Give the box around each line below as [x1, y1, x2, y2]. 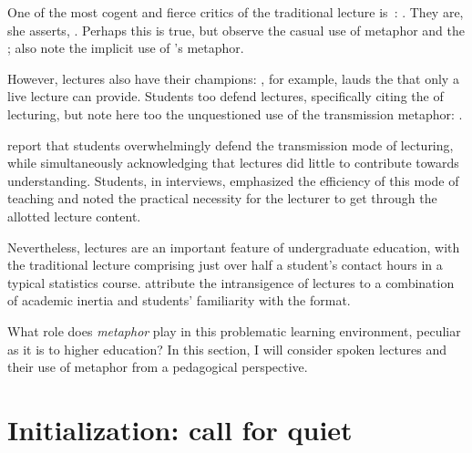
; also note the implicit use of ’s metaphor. [7, 38, 244, 57]
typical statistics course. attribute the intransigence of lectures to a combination [7, 273, 455, 292]
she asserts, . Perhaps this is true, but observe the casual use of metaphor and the [7, 20, 466, 39]
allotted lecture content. [7, 206, 141, 225]
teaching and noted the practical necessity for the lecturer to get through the [7, 189, 437, 208]
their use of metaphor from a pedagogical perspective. [7, 357, 308, 376]
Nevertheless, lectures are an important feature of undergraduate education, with [7, 237, 460, 256]
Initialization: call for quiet [7, 410, 353, 448]
